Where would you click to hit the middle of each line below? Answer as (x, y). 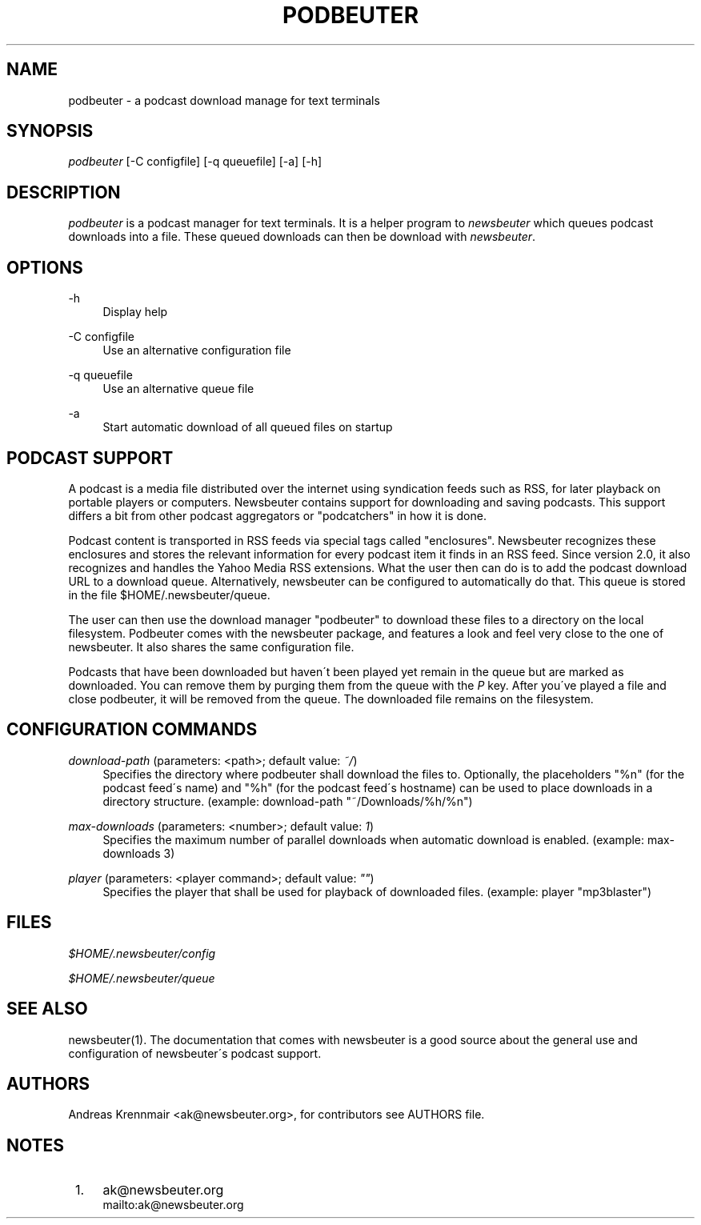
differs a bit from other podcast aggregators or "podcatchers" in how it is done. (277, 515)
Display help (135, 312)
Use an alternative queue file (178, 389)
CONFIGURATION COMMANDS (132, 730)
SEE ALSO (47, 1009)
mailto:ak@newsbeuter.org (173, 1205)
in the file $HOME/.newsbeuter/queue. (169, 594)
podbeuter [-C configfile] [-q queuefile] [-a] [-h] (195, 162)
